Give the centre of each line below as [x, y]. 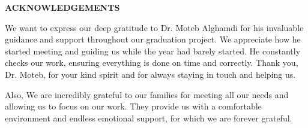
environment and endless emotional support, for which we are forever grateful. [149, 118]
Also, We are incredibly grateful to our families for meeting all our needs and [147, 94]
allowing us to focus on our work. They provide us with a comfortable [133, 106]
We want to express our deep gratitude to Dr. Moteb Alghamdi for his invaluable [154, 27]
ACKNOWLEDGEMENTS [62, 7]
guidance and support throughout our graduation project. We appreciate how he [153, 39]
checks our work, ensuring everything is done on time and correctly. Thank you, [152, 63]
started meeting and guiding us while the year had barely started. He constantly [153, 51]
